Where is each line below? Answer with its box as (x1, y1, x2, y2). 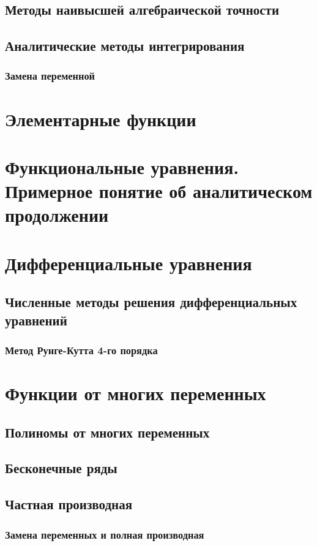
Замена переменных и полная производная (5, 526, 204, 542)
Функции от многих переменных (5, 381, 266, 406)
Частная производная (5, 495, 133, 514)
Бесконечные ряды (5, 458, 117, 477)
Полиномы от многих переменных (5, 422, 210, 441)
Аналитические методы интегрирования (5, 36, 245, 55)
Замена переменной (5, 68, 95, 83)
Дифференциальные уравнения (5, 250, 252, 275)
